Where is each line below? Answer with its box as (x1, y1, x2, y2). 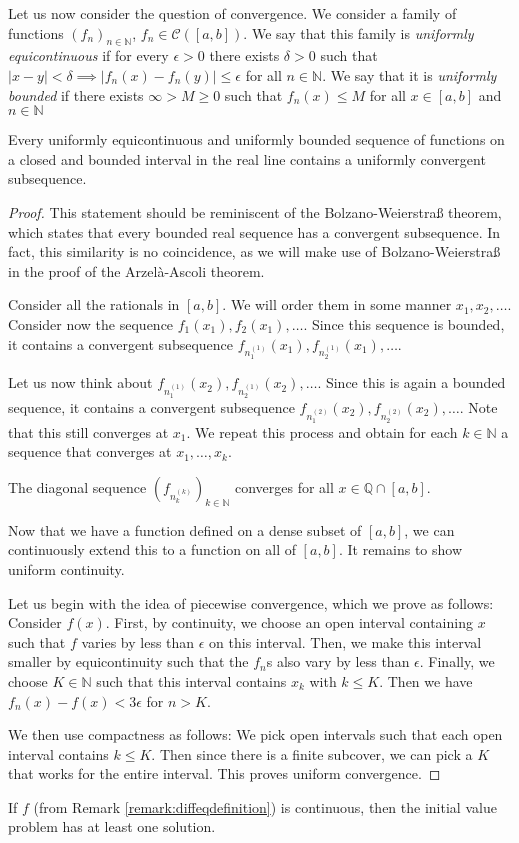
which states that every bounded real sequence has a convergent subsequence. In (8, 221, 501, 242)
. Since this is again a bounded (317, 372, 506, 393)
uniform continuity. (8, 558, 125, 579)
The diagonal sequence (8, 476, 147, 497)
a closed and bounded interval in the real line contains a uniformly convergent (8, 148, 486, 169)
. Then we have (379, 670, 473, 691)
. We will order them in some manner (222, 294, 452, 315)
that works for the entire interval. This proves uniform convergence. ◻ (8, 763, 441, 784)
